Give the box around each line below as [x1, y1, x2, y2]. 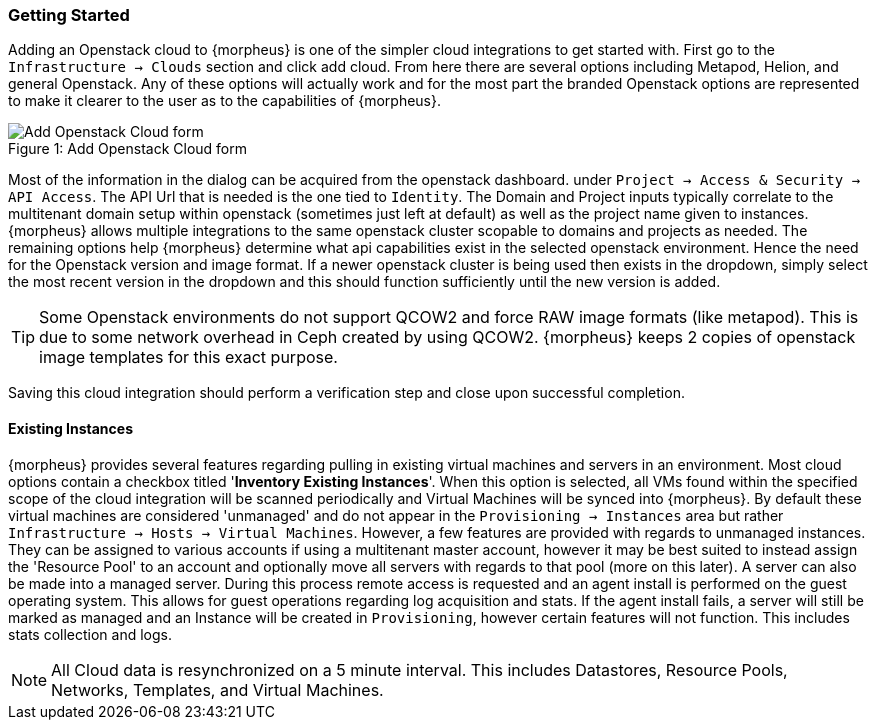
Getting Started [8, 5, 130, 25]
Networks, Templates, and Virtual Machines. [51, 679, 384, 700]
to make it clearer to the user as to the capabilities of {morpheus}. [8, 92, 442, 110]
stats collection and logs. [8, 625, 173, 643]
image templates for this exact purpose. [39, 347, 338, 368]
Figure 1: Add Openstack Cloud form [8, 140, 248, 158]
